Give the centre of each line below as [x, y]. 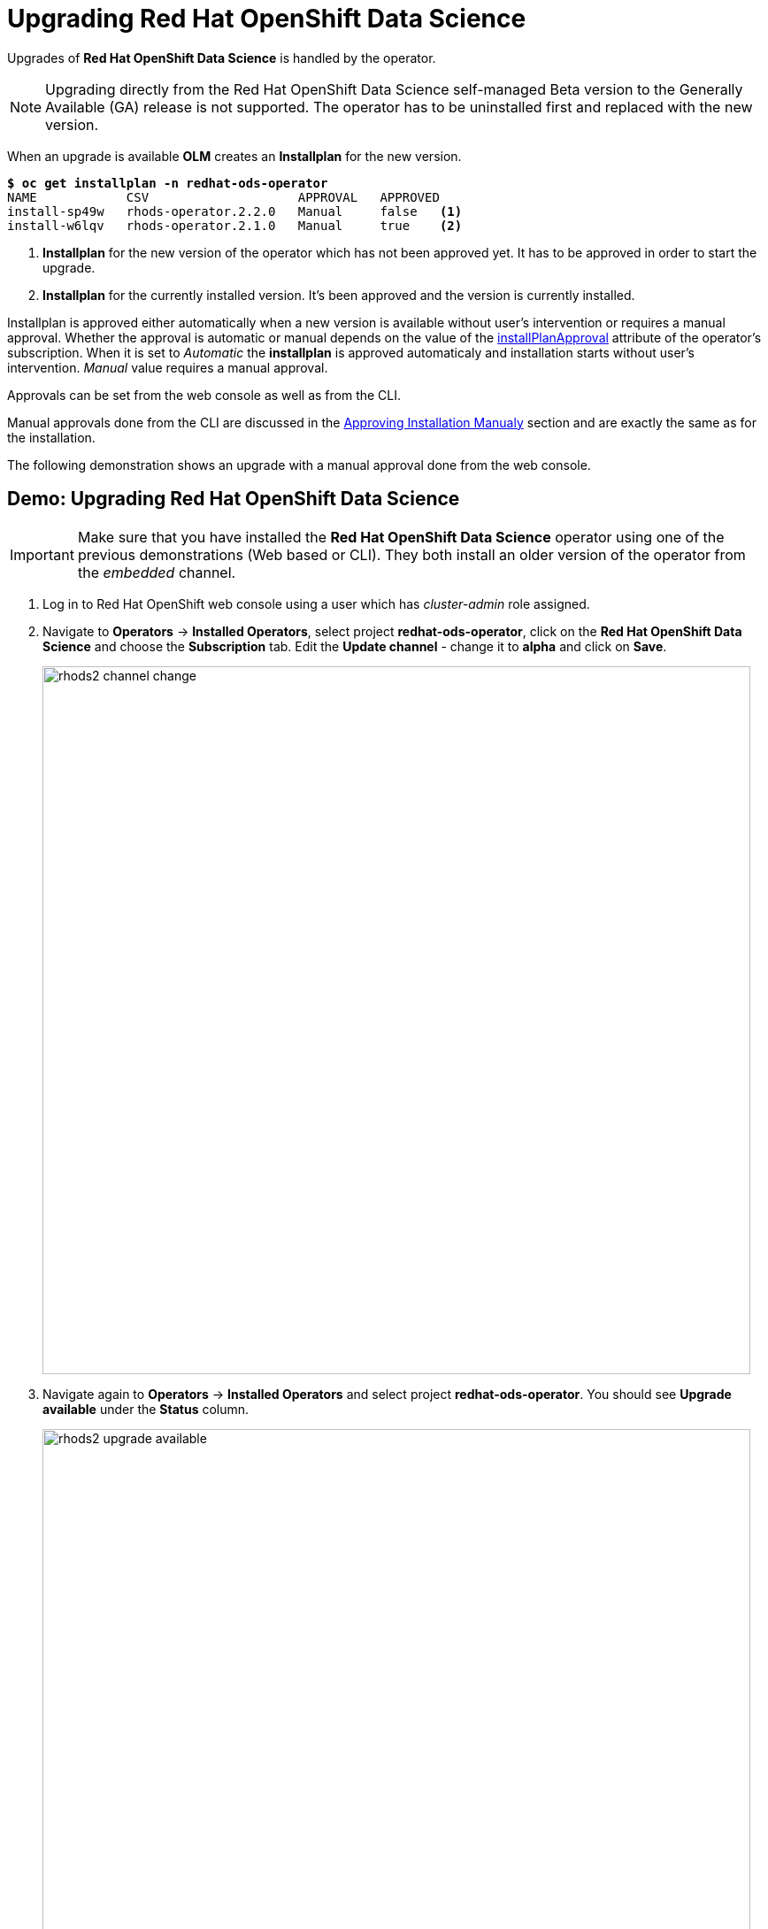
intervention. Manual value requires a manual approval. [168, 367]
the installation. [51, 437]
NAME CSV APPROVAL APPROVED [223, 197]
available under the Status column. [146, 1409]
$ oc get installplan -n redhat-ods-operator [168, 183]
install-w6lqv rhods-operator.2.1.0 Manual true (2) [235, 225]
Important [42, 554]
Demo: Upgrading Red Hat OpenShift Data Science [234, 499]
